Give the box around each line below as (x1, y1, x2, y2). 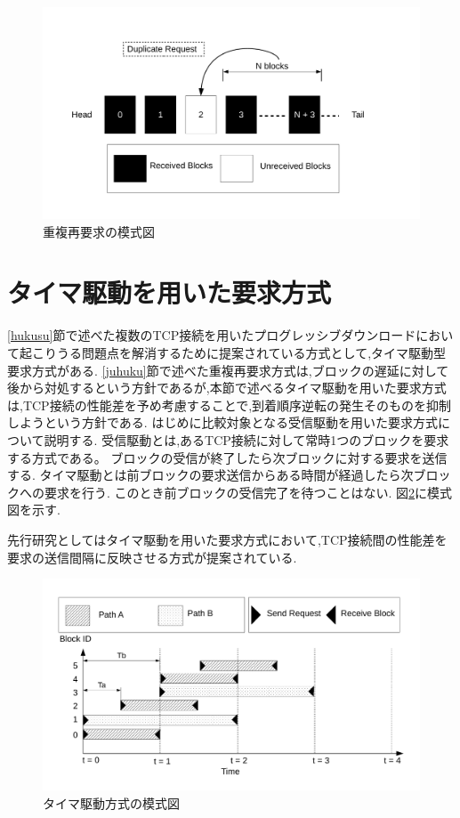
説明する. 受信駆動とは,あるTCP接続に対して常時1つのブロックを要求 (44, 430, 449, 449)
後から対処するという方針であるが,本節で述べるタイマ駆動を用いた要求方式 (7, 378, 447, 397)
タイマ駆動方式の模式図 (43, 793, 180, 812)
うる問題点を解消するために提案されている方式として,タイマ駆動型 (56, 343, 447, 361)
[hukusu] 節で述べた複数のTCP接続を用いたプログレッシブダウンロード (7, 326, 416, 344)
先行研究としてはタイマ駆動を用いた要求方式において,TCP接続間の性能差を (7, 530, 448, 548)
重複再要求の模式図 (43, 222, 155, 240)
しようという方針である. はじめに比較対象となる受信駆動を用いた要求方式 (7, 413, 438, 432)
